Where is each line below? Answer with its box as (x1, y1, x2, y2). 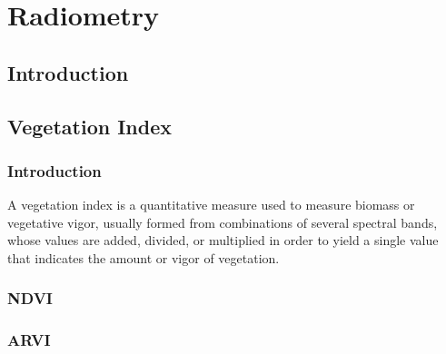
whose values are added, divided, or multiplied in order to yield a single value (7, 231, 439, 250)
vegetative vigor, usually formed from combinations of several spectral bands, (7, 212, 438, 231)
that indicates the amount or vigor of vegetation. (7, 248, 280, 267)
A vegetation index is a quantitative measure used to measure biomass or (7, 195, 415, 214)
